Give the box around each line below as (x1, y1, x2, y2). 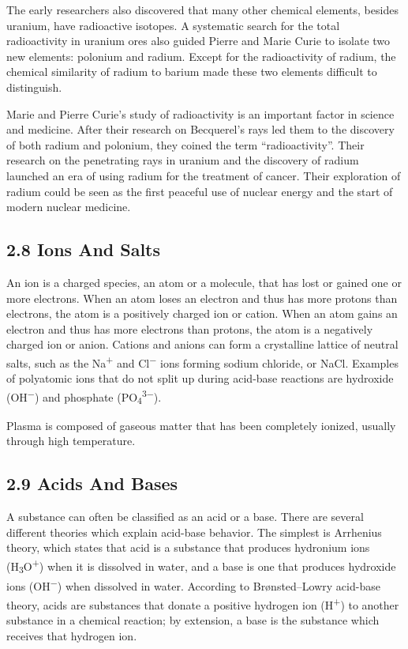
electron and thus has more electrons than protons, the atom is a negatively (6, 320, 373, 337)
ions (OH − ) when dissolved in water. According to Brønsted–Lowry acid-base (6, 575, 380, 594)
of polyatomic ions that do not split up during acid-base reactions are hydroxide (6, 370, 394, 387)
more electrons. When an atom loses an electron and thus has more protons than (6, 289, 398, 306)
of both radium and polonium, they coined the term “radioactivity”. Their (6, 136, 365, 153)
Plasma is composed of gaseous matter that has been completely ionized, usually (6, 417, 396, 433)
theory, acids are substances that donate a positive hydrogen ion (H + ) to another (6, 594, 399, 613)
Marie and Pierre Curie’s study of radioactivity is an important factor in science (6, 105, 395, 122)
